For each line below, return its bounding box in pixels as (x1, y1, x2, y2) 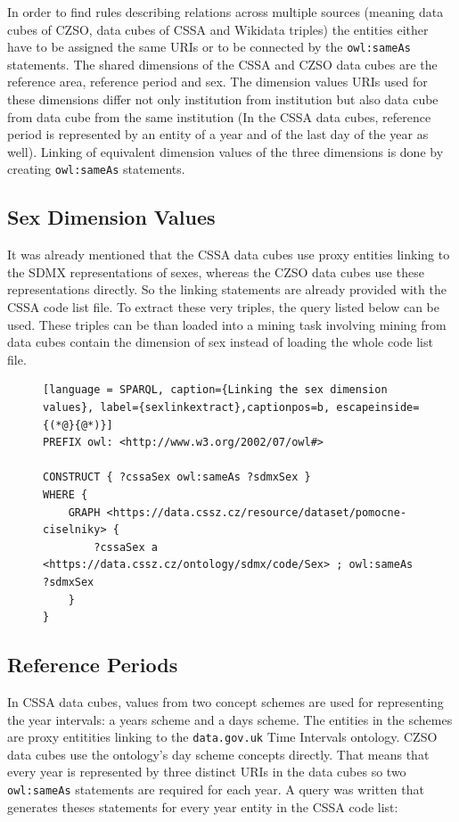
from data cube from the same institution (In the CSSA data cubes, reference (7, 107, 431, 126)
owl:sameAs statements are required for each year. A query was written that (7, 779, 424, 798)
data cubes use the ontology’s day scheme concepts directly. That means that (7, 744, 430, 763)
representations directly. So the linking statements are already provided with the (7, 280, 447, 299)
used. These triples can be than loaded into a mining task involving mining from (7, 315, 447, 333)
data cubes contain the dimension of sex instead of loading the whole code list (7, 333, 433, 351)
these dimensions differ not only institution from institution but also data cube (7, 90, 439, 109)
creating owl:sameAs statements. (7, 160, 185, 178)
